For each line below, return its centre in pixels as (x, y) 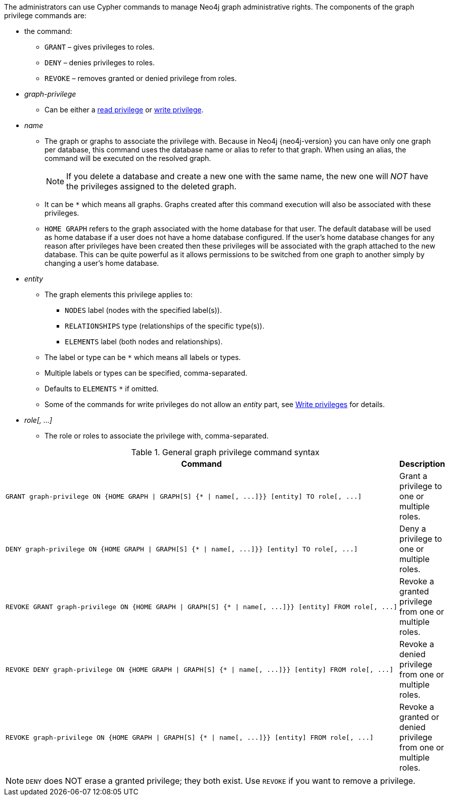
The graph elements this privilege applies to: (119, 294)
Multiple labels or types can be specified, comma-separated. (146, 373)
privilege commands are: (45, 15)
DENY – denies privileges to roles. (100, 63)
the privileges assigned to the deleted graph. (151, 186)
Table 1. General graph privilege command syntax (225, 452)
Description (422, 464)
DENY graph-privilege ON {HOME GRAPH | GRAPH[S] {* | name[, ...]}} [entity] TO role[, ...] (182, 549)
